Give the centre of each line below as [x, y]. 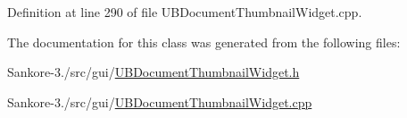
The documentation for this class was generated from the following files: [204, 42]
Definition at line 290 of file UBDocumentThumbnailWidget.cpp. [185, 12]
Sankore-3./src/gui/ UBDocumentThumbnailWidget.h [154, 72]
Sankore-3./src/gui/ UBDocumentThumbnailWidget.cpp [160, 101]
